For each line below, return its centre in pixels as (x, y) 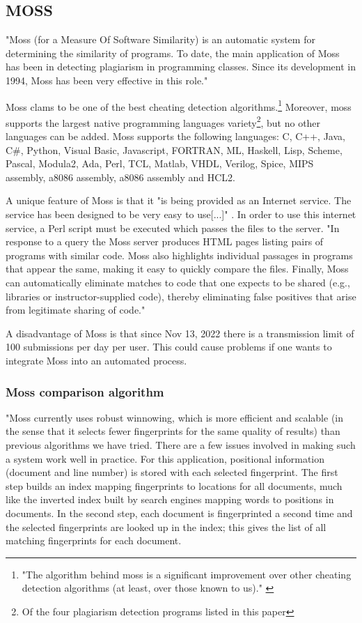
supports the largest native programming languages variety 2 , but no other (163, 121)
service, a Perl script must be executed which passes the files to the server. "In (173, 228)
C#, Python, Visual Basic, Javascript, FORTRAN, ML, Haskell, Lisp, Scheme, (174, 149)
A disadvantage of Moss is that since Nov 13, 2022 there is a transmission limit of (180, 333)
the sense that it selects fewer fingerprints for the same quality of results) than (173, 431)
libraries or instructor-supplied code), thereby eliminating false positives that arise (181, 296)
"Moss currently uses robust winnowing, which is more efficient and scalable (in (175, 417)
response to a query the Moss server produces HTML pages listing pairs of (165, 241)
